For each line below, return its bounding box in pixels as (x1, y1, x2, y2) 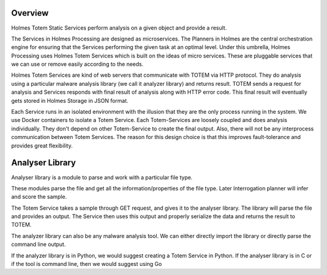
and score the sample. (11, 193, 67, 201)
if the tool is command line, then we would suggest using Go (11, 260, 162, 268)
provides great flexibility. (11, 142, 73, 149)
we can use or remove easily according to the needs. (11, 60, 144, 68)
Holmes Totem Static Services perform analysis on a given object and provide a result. (11, 24, 227, 31)
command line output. (11, 241, 66, 248)
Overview (11, 8, 49, 18)
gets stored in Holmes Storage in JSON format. (11, 97, 128, 104)
